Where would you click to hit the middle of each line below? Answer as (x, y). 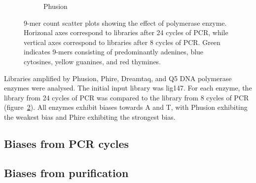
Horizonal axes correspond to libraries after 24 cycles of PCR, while (126, 32)
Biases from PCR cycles (66, 143)
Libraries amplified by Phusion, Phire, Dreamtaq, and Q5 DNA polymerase (118, 78)
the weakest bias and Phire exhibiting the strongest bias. (90, 116)
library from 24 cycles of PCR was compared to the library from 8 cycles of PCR (127, 97)
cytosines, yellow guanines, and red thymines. (92, 61)
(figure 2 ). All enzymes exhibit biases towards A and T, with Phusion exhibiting (126, 107)
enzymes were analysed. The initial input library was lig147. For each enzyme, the (128, 88)
